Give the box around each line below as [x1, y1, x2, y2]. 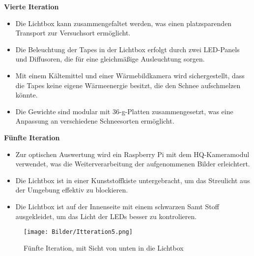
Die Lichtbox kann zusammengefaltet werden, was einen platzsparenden [15, 18, 232, 28]
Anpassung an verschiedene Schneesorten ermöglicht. [15, 116, 174, 126]
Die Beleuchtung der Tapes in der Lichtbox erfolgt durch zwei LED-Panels [15, 44, 240, 54]
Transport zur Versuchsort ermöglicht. [15, 28, 131, 38]
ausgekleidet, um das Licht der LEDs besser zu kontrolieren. [15, 211, 197, 221]
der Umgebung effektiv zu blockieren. [15, 185, 128, 195]
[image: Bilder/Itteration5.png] [24, 228, 133, 236]
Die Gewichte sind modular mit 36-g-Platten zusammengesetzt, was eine [15, 106, 233, 116]
